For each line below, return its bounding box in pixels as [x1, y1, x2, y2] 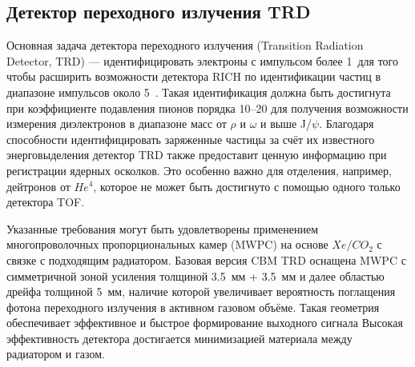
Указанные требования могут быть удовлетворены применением [6, 220, 319, 237]
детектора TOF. [6, 193, 85, 210]
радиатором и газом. [6, 345, 105, 362]
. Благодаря [319, 115, 374, 132]
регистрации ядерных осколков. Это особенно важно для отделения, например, [6, 162, 392, 178]
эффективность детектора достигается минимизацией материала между [6, 329, 353, 346]
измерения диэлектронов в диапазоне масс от [6, 115, 227, 132]
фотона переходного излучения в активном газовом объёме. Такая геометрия [6, 298, 380, 315]
